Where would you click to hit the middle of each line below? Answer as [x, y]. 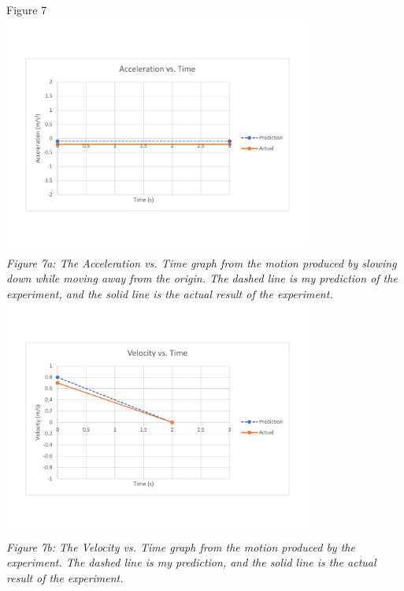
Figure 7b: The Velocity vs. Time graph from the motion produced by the [181, 546]
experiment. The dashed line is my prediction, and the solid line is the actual [191, 562]
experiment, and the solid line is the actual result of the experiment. [170, 294]
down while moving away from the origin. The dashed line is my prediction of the [202, 278]
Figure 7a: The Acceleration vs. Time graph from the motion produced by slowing [202, 262]
